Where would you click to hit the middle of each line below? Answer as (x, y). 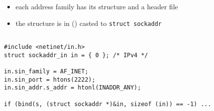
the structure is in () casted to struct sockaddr (89, 23)
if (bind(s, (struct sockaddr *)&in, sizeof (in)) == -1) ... (108, 104)
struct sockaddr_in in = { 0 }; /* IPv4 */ (76, 55)
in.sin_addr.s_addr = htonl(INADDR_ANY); (73, 88)
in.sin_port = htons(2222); (50, 79)
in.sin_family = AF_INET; (46, 71)
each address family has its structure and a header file (97, 6)
